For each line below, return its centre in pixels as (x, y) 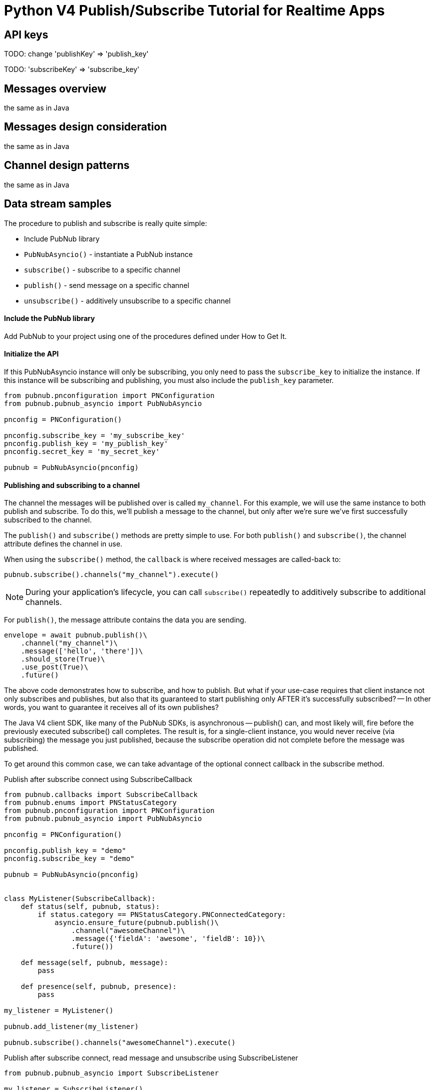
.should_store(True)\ (63, 659)
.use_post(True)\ (54, 667)
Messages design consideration (86, 127)
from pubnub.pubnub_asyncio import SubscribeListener (111, 1073)
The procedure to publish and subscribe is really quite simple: (106, 223)
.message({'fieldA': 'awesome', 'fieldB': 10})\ (168, 939)
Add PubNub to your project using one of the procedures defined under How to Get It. (145, 336)
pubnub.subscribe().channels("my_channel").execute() (111, 575)
